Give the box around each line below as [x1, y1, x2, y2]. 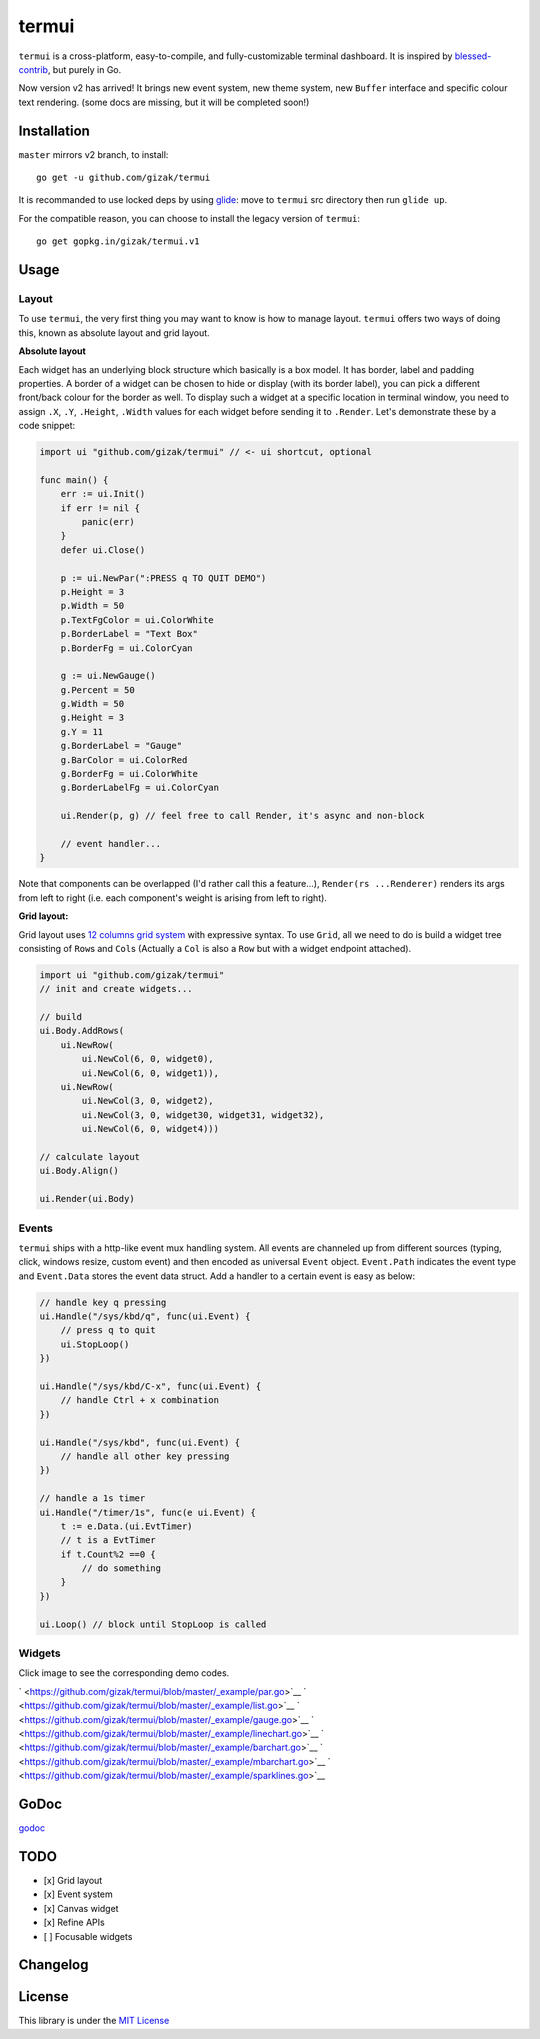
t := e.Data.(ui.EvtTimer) [60, 1520, 194, 1532]
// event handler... [60, 838, 162, 849]
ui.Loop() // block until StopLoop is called [39, 1618, 267, 1630]
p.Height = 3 [60, 586, 125, 597]
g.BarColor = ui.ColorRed [60, 754, 188, 765]
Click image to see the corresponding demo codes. [18, 1667, 230, 1679]
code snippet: [18, 420, 76, 432]
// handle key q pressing [39, 1296, 167, 1308]
